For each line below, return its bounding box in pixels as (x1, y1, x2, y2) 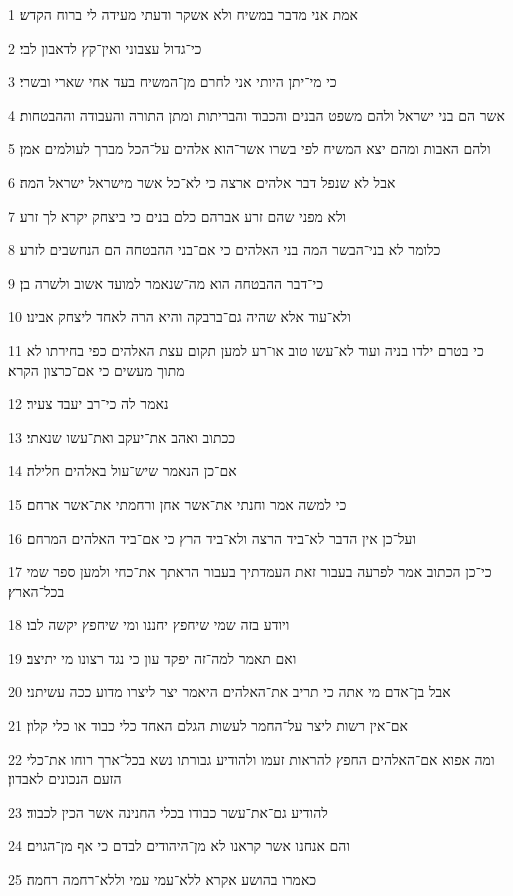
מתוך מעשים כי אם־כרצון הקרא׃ (8, 359, 185, 380)
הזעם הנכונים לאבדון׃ (8, 768, 122, 789)
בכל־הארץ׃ (8, 580, 65, 601)
